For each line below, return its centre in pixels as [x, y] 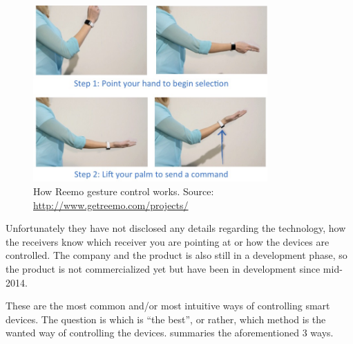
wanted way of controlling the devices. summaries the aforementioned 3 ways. [170, 333]
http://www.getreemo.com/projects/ [111, 205]
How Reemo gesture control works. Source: [124, 191]
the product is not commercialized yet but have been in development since [163, 268]
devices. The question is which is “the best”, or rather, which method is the [166, 319]
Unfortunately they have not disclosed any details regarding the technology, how [176, 228]
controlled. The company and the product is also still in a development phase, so [176, 255]
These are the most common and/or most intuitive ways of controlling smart [168, 306]
